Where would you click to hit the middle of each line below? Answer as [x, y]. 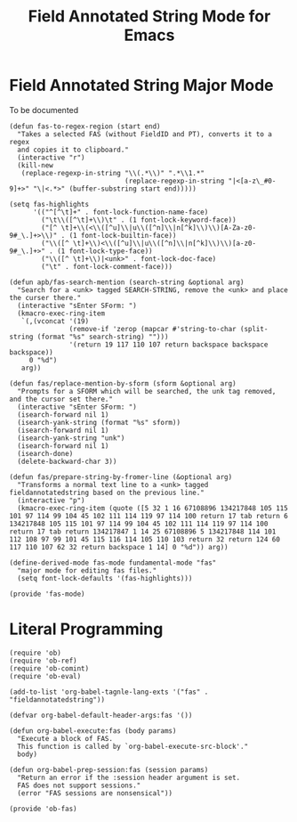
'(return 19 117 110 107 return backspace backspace [169, 345]
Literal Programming [86, 629]
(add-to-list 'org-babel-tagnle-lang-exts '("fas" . [109, 692]
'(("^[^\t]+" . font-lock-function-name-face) [120, 212]
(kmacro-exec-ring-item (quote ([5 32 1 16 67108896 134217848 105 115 [153, 508]
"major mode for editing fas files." [87, 570]
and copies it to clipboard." [73, 150]
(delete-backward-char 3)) [67, 461]
